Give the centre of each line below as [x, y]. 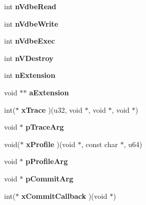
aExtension [49, 92]
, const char [99, 144]
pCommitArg [50, 178]
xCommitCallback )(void [64, 196]
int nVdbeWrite [31, 23]
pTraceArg [45, 127]
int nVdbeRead [30, 6]
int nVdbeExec [30, 41]
